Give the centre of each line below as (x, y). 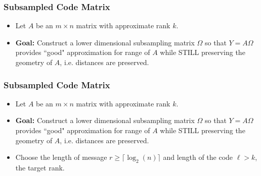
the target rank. (40, 167)
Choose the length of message (61, 157)
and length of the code (198, 157)
